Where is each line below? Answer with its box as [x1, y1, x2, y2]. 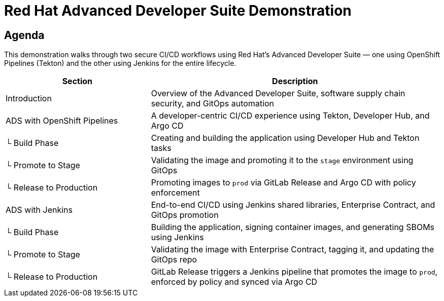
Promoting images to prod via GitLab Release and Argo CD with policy [151, 177, 416, 188]
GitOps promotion [151, 210, 219, 220]
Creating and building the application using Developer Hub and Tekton [151, 133, 420, 143]
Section [62, 76, 93, 87]
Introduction [6, 93, 52, 104]
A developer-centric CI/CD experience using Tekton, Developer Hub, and [151, 110, 430, 121]
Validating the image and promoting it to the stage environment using [151, 155, 414, 166]
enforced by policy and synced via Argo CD [151, 277, 318, 287]
